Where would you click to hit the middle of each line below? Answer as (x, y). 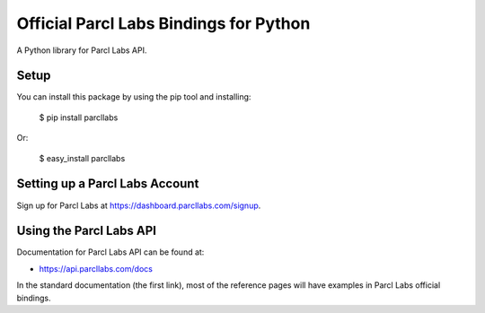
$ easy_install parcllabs (82, 158)
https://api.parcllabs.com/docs (96, 268)
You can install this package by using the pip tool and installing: (134, 97)
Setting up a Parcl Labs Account (108, 184)
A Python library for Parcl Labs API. (82, 50)
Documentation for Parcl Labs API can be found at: (110, 252)
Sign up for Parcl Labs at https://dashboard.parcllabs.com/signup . (139, 205)
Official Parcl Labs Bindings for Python (163, 23)
